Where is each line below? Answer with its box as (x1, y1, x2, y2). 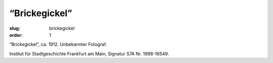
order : (9, 32, 23, 38)
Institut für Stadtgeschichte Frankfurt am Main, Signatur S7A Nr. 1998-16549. (9, 50, 169, 56)
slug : (9, 25, 20, 31)
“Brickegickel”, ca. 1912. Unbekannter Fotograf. (9, 41, 107, 47)
